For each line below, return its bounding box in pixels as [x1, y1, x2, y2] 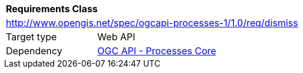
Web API [97, 31, 135, 43]
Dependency [6, 45, 62, 57]
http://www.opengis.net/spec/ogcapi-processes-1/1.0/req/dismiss [6, 17, 298, 29]
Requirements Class [6, 3, 98, 15]
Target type [6, 31, 57, 43]
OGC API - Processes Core [97, 45, 217, 57]
